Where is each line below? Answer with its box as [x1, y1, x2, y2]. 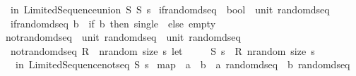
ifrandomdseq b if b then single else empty [10, 15, 216, 30]
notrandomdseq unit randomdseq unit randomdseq [5, 30, 241, 44]
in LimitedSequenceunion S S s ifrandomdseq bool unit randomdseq [10, 2, 330, 16]
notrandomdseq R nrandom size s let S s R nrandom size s [10, 43, 315, 58]
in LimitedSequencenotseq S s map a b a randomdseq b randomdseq [15, 57, 350, 72]
